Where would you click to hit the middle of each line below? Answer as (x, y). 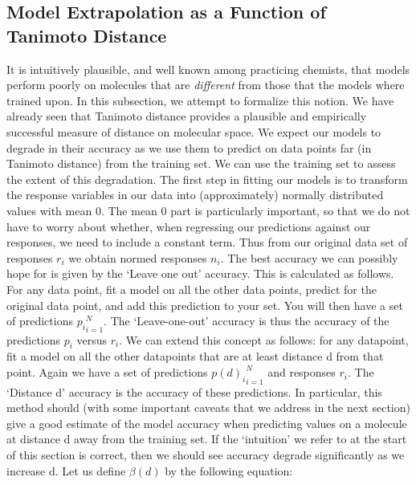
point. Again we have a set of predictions (107, 372)
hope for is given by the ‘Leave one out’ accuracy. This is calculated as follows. (200, 273)
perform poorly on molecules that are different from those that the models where (206, 85)
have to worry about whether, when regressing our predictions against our (189, 226)
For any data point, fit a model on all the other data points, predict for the (192, 289)
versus (92, 339)
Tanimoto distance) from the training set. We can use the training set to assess (201, 163)
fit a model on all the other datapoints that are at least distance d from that (195, 356)
